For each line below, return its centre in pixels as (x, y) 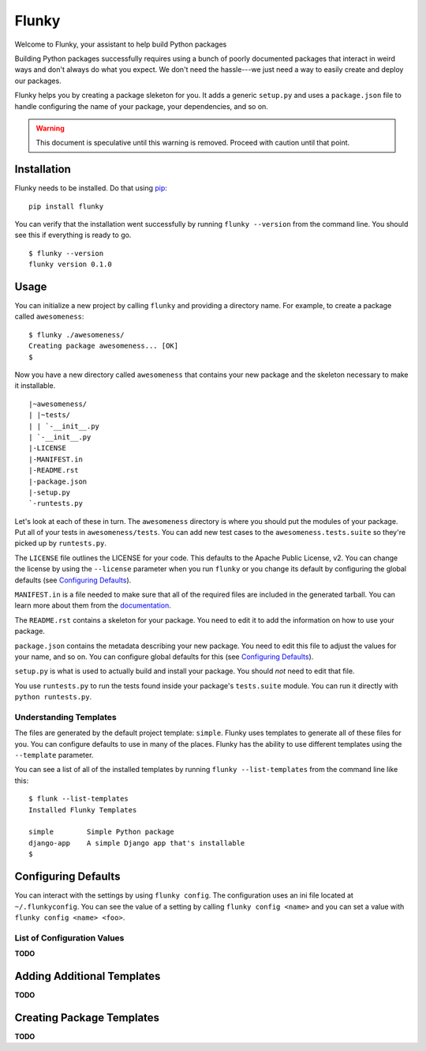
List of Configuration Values (69, 938)
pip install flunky (66, 206)
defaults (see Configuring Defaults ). (73, 580)
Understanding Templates (66, 717)
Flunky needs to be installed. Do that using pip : (91, 188)
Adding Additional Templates (88, 976)
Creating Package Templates (87, 1017)
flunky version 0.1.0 (70, 264)
